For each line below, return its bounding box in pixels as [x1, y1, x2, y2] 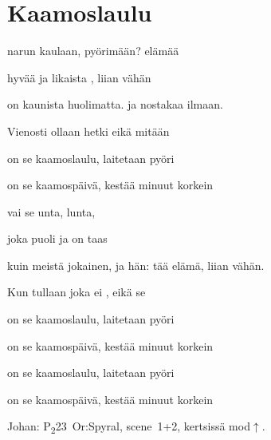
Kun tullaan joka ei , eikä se [7, 283, 146, 300]
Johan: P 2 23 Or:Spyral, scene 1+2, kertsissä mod [7, 418, 250, 437]
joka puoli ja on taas [7, 230, 108, 247]
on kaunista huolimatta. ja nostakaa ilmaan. [7, 96, 223, 113]
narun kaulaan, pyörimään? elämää [7, 42, 179, 59]
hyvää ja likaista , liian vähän [7, 69, 151, 85]
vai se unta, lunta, [7, 203, 96, 220]
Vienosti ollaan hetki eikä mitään [7, 122, 170, 139]
